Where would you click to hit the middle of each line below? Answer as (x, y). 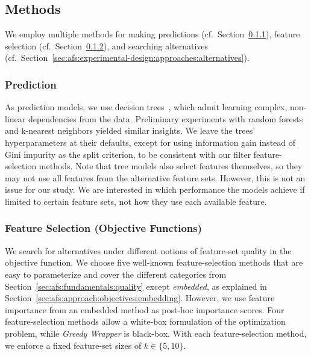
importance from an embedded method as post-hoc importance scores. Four (145, 309)
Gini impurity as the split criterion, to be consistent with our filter (128, 154)
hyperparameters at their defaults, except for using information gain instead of (150, 142)
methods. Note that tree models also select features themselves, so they (171, 166)
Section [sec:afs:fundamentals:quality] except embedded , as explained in (136, 286)
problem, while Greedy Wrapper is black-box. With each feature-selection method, (156, 333)
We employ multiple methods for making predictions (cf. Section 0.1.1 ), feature (152, 34)
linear (15, 118)
